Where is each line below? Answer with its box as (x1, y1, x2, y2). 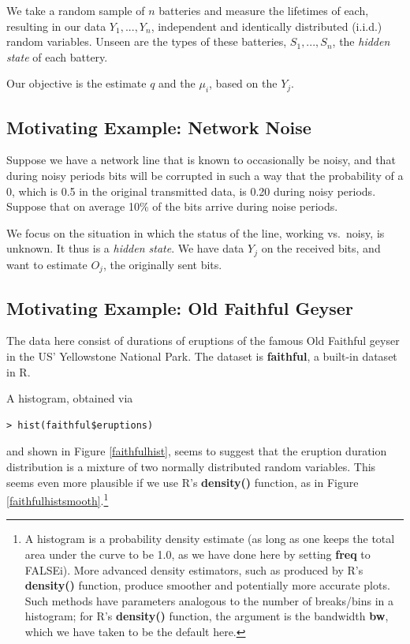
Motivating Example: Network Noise (6, 114, 311, 139)
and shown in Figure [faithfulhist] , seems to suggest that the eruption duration (6, 443, 387, 459)
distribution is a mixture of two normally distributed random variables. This (6, 459, 376, 475)
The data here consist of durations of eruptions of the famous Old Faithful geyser (6, 332, 400, 349)
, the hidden (332, 33, 390, 50)
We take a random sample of (6, 2, 145, 18)
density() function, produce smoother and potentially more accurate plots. (24, 577, 390, 593)
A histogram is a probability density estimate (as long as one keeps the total (24, 530, 395, 547)
